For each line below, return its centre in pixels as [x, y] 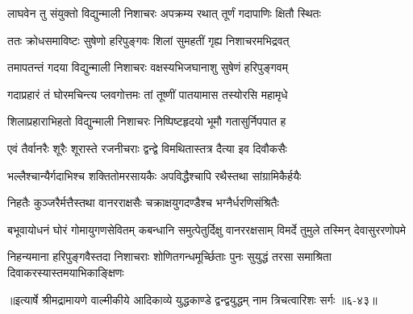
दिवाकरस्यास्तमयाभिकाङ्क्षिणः [66, 272]
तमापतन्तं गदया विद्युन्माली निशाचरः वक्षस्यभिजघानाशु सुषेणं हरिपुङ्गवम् [148, 67]
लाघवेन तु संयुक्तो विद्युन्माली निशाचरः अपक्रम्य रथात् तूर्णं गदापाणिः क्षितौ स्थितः [164, 13]
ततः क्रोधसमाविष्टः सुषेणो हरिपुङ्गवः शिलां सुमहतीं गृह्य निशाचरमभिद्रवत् [148, 40]
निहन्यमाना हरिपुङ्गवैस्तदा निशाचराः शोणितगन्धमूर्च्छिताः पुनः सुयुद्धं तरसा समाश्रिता [169, 256]
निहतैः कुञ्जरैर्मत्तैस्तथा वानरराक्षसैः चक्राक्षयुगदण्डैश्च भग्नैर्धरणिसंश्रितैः [143, 202]
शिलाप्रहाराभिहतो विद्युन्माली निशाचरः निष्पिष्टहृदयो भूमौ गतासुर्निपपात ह [147, 121]
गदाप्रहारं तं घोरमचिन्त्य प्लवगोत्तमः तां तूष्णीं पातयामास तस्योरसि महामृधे [148, 94]
